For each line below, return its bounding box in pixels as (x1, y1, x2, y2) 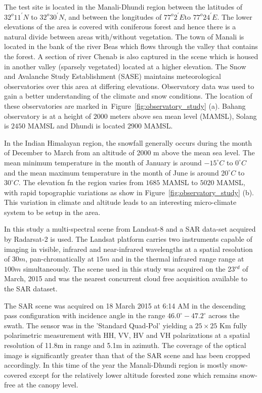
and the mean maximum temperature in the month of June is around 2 (4, 167, 225, 178)
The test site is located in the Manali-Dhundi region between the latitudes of (4, 2, 243, 12)
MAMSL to (162, 177, 198, 188)
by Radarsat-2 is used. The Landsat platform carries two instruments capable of (4, 234, 252, 244)
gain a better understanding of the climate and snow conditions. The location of (4, 91, 252, 101)
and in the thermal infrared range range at (112, 253, 244, 264)
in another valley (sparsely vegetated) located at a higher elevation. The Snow (4, 61, 246, 71)
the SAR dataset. (4, 283, 58, 294)
